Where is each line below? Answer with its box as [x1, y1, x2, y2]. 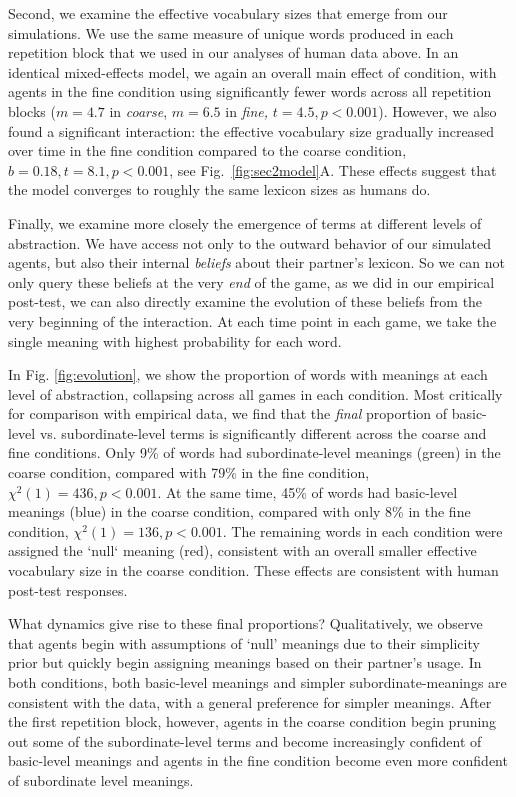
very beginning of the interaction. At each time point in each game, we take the [8, 310, 497, 331]
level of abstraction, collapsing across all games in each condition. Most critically [8, 383, 503, 404]
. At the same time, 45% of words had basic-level [157, 481, 458, 502]
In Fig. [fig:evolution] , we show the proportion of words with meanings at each [8, 364, 488, 385]
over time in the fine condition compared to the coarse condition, [8, 140, 407, 161]
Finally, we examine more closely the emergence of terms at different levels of [8, 212, 482, 233]
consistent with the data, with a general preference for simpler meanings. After [8, 691, 492, 712]
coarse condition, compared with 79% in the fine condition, [8, 462, 370, 483]
